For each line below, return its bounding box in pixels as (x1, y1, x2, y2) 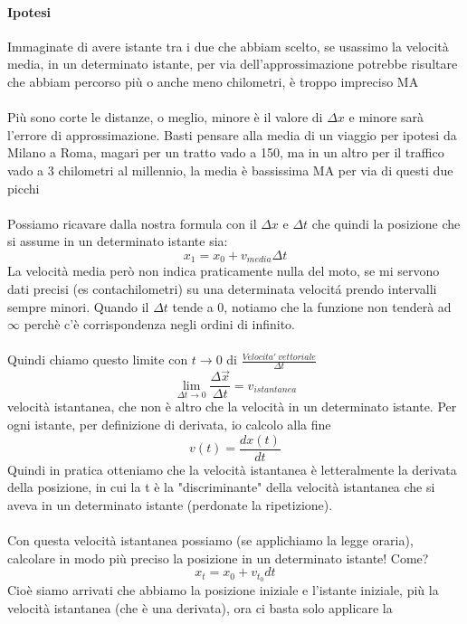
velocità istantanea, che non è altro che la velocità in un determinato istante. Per (7, 397, 457, 416)
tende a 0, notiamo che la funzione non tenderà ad (172, 297, 452, 316)
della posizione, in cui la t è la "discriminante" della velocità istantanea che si (7, 477, 435, 496)
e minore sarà (348, 108, 424, 127)
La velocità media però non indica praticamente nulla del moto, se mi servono (7, 261, 440, 280)
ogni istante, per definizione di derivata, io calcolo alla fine (7, 415, 331, 434)
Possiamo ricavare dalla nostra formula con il (7, 213, 257, 232)
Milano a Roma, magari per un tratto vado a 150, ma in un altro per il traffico (7, 143, 444, 162)
